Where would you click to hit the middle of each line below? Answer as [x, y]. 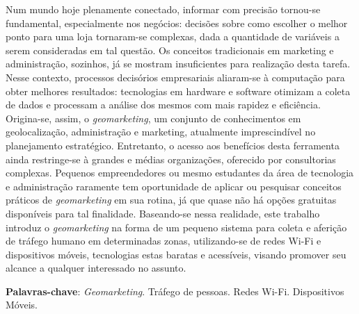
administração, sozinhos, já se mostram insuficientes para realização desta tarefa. [178, 64]
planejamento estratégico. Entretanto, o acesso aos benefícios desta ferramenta [173, 145]
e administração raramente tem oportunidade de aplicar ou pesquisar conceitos [174, 186]
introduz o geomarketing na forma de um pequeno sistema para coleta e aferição [176, 227]
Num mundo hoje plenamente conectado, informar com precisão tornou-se [163, 9]
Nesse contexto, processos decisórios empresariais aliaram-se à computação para [175, 77]
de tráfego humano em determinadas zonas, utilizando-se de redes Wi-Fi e [163, 241]
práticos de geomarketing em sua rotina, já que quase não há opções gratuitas [171, 200]
